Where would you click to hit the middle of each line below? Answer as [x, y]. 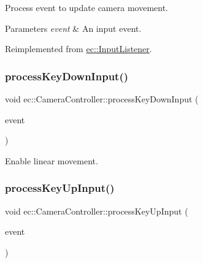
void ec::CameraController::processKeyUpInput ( [97, 211]
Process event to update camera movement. [86, 7]
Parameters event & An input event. [73, 28]
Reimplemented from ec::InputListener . [79, 49]
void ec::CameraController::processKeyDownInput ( [102, 99]
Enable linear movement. [52, 160]
